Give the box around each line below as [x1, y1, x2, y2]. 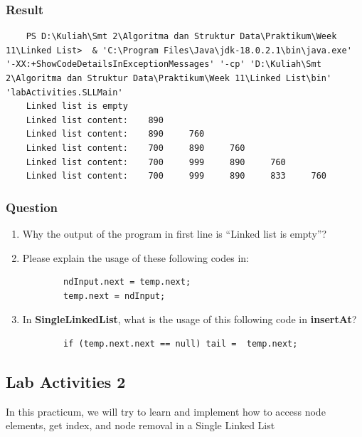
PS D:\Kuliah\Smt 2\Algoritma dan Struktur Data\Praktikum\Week [26, 31, 337, 42]
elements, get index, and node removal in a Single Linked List [6, 418, 275, 433]
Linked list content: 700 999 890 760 [26, 157, 286, 167]
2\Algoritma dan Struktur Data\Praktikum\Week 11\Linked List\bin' [6, 73, 332, 83]
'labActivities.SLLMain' [6, 87, 123, 98]
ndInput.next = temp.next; [63, 277, 191, 288]
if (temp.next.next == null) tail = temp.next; [63, 338, 298, 349]
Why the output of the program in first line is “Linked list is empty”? [22, 226, 327, 241]
